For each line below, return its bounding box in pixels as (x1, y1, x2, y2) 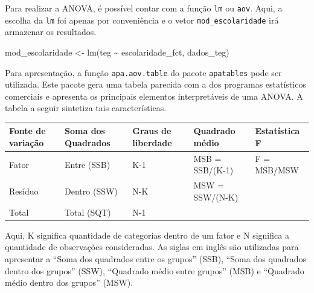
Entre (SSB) (65, 158, 111, 170)
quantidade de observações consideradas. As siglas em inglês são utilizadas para (5, 240, 299, 253)
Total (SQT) (65, 205, 111, 218)
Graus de (132, 124, 171, 137)
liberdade (132, 137, 172, 149)
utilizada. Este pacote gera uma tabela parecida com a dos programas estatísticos (5, 78, 306, 91)
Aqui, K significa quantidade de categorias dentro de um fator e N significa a (5, 228, 289, 241)
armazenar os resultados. (5, 25, 97, 38)
